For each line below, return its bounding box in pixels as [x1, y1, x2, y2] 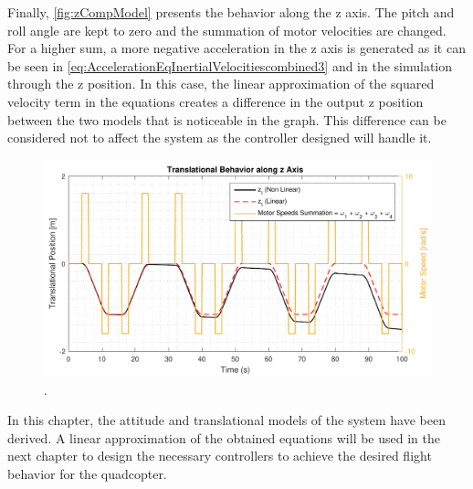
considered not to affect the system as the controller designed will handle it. [7, 128, 432, 147]
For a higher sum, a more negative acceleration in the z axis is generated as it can [7, 38, 466, 58]
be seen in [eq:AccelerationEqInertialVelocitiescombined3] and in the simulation [7, 56, 453, 75]
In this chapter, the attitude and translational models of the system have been [7, 410, 446, 430]
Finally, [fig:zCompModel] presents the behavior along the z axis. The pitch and [7, 3, 455, 21]
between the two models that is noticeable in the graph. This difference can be [7, 110, 447, 129]
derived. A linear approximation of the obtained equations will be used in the [7, 428, 440, 447]
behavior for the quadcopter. [7, 463, 167, 483]
